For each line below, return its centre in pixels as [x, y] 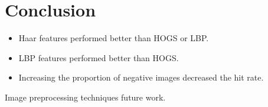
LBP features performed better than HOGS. [99, 57]
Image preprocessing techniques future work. [85, 97]
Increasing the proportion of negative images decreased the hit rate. [141, 77]
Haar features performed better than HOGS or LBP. [114, 38]
